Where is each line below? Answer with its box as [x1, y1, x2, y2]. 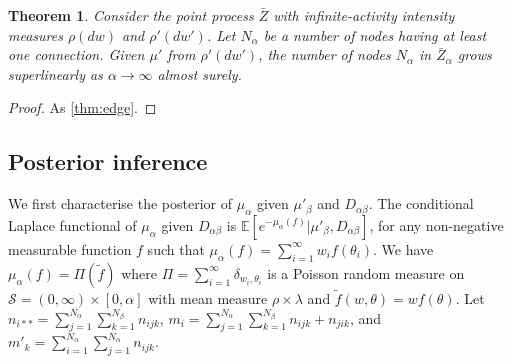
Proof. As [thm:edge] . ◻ [8, 97, 157, 118]
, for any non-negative [369, 214, 504, 235]
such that [147, 238, 205, 259]
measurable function [8, 238, 132, 259]
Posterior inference [8, 146, 208, 177]
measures [8, 24, 63, 45]
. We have [373, 238, 434, 259]
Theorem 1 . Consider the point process [8, 5, 254, 25]
